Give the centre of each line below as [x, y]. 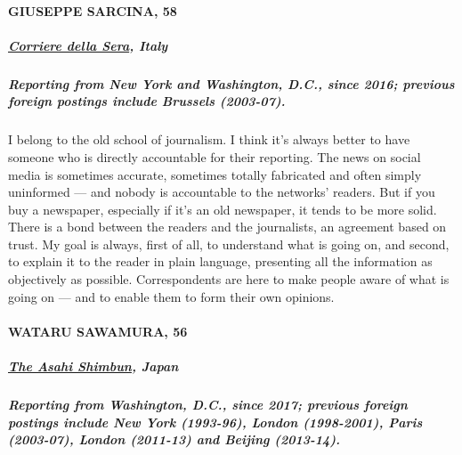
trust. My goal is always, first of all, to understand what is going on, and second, [229, 244]
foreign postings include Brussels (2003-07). [147, 101]
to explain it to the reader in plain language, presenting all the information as [220, 261]
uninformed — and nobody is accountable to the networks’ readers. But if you [222, 192]
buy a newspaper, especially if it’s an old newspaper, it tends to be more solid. [223, 209]
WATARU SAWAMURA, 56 [98, 331]
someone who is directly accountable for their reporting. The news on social [215, 156]
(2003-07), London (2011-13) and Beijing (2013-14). [174, 439]
